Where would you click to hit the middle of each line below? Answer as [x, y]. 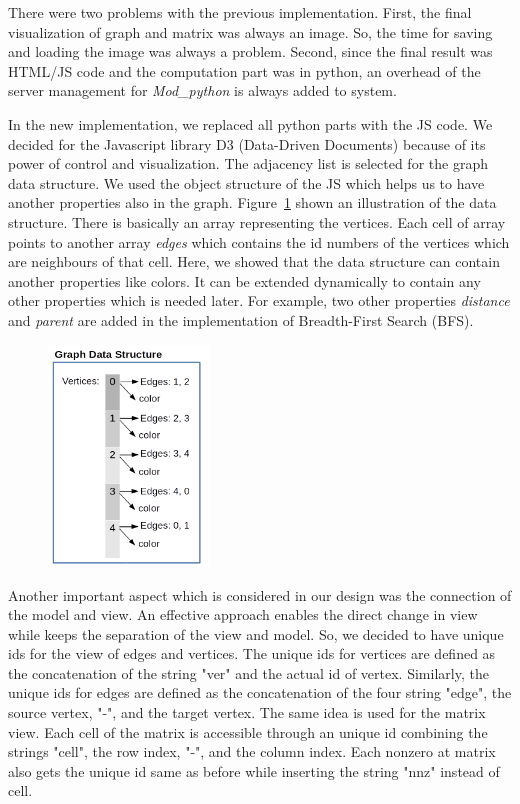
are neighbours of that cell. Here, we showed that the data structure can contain [254, 261]
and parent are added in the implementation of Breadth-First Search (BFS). [241, 319]
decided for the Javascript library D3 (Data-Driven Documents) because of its [247, 143]
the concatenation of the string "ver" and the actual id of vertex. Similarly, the [248, 672]
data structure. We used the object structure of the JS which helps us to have [246, 182]
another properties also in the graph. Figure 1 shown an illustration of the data [252, 202]
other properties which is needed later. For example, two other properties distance [259, 300]
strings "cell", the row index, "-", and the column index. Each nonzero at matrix [252, 751]
